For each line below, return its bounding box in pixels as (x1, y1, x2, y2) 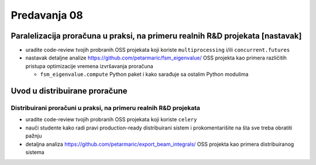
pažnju (25, 132, 42, 139)
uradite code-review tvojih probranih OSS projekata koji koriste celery (25, 116, 197, 123)
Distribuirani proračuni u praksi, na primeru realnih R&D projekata (11, 104, 200, 112)
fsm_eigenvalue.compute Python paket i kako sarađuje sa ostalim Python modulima (40, 71, 249, 78)
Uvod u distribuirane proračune (11, 86, 128, 96)
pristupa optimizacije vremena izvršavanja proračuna (25, 62, 153, 69)
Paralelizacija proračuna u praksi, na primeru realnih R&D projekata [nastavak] (11, 31, 302, 41)
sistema (25, 149, 44, 156)
